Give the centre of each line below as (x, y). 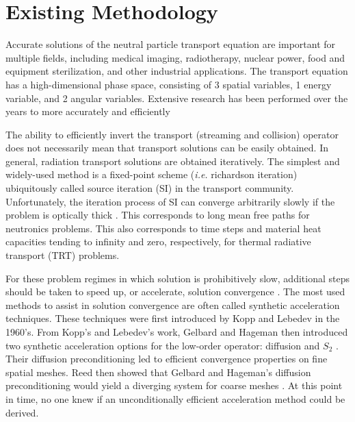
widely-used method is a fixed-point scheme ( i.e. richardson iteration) (152, 174)
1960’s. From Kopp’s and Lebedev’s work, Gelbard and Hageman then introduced (177, 332)
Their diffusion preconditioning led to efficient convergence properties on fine (167, 359)
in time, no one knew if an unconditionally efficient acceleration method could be (175, 398)
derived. (22, 412)
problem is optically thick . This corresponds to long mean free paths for (158, 215)
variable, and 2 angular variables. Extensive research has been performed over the (177, 98)
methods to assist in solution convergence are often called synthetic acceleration (173, 305)
